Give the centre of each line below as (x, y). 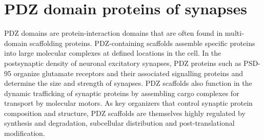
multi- (234, 33)
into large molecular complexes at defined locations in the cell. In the (113, 53)
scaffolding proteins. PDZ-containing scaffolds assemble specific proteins (142, 43)
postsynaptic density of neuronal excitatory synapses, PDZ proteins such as (123, 63)
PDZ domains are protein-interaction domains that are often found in (114, 33)
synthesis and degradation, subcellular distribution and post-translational (119, 123)
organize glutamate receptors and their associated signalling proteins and (128, 73)
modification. (25, 133)
